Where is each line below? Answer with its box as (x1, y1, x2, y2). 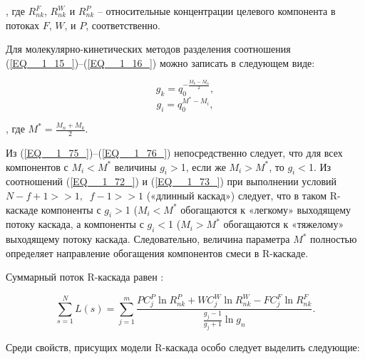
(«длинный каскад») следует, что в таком (146, 187, 327, 202)
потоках (6, 17, 40, 32)
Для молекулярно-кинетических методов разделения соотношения (6, 41, 291, 56)
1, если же (180, 159, 226, 174)
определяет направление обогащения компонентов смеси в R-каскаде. (6, 245, 309, 260)
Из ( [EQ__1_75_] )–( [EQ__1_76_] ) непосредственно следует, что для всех (6, 145, 343, 160)
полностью (310, 231, 357, 246)
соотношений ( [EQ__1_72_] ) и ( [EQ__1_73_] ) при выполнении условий (6, 174, 337, 189)
